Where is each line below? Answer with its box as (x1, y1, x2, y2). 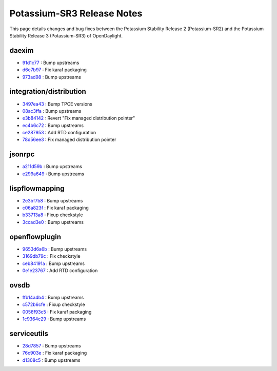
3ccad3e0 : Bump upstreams (22, 219, 84, 225)
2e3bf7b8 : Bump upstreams (22, 197, 83, 203)
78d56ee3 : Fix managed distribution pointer (22, 136, 116, 143)
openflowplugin (9, 232, 62, 241)
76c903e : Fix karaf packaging (22, 350, 87, 356)
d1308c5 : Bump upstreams (22, 357, 81, 363)
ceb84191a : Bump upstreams (22, 260, 85, 266)
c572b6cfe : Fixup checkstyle (22, 301, 85, 307)
